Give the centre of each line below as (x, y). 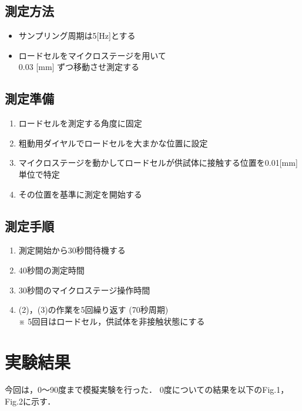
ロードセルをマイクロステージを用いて (92, 55)
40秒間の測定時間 (51, 270)
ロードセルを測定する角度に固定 (80, 123)
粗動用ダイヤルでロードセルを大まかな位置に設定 (113, 143)
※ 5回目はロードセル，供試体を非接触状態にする (112, 321)
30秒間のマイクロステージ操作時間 (84, 290)
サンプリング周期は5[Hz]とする (77, 36)
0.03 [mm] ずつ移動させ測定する (79, 67)
